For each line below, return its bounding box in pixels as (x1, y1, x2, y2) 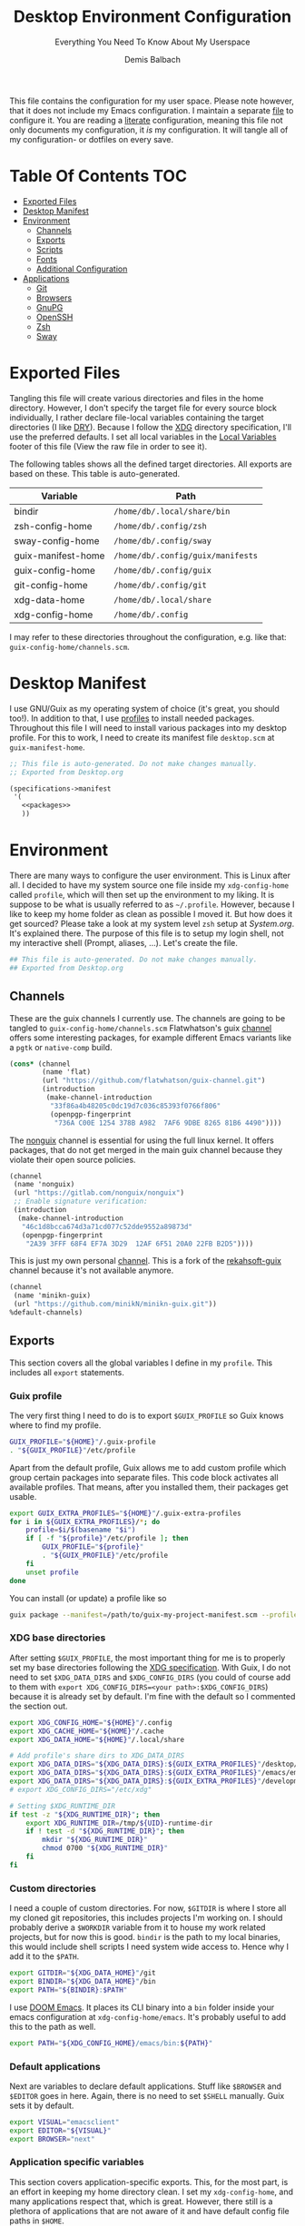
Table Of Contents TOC (9, 166, 188, 187)
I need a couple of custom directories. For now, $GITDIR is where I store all (9, 1903, 287, 1914)
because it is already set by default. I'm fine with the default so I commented (9, 1690, 296, 1701)
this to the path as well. (9, 2021, 97, 2032)
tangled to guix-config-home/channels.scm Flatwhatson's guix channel (9, 1022, 272, 1033)
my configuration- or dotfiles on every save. (9, 133, 174, 144)
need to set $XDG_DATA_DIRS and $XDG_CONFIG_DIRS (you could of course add (9, 1671, 291, 1682)
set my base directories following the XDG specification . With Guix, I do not (9, 1661, 291, 1672)
